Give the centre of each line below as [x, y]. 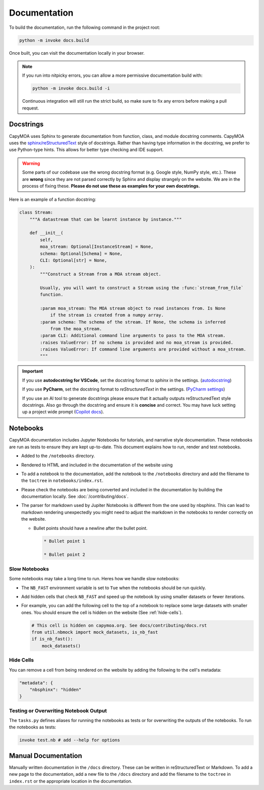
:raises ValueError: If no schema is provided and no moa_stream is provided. [137, 342]
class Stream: [36, 212]
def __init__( [46, 233]
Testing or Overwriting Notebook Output [58, 710]
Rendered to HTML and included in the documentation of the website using [97, 465]
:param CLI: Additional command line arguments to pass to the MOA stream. [133, 336]
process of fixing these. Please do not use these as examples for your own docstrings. [111, 186]
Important [33, 371]
